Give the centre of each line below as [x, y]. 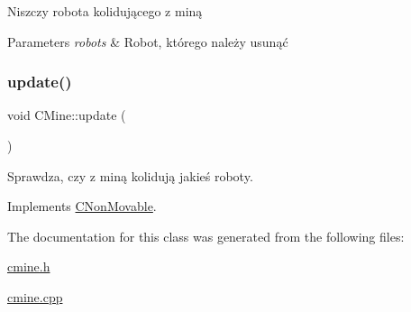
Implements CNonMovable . [82, 206]
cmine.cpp [35, 296]
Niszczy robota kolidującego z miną [105, 11]
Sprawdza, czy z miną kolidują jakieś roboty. [130, 175]
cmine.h [29, 266]
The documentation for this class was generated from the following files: [206, 236]
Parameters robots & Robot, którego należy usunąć [148, 41]
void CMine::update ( [67, 115]
